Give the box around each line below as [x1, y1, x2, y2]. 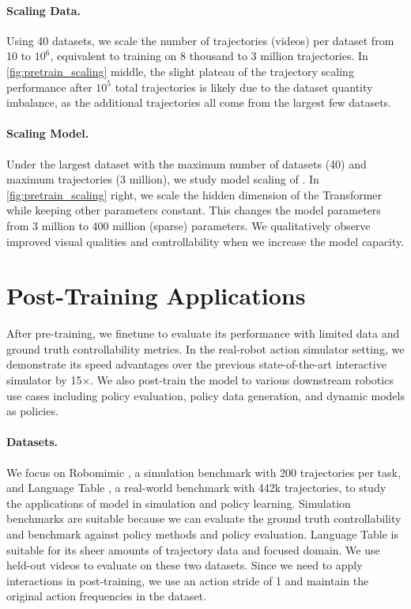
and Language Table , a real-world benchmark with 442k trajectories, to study [6, 479, 386, 496]
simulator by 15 [6, 372, 82, 388]
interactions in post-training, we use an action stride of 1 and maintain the [6, 572, 369, 588]
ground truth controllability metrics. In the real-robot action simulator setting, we [6, 340, 405, 357]
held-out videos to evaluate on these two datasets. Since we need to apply [6, 557, 363, 573]
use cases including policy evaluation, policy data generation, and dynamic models [6, 387, 405, 403]
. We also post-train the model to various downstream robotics [90, 372, 394, 388]
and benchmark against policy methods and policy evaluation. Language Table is [6, 525, 398, 542]
